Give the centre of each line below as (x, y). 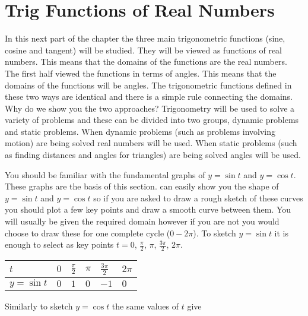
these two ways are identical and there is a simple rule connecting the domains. (149, 97)
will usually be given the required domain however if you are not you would (142, 221)
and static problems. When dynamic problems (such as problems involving (140, 131)
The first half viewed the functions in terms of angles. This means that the (141, 73)
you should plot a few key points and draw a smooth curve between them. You (148, 209)
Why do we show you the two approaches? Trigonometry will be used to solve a (150, 108)
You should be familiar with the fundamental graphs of (105, 174)
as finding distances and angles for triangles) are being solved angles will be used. (153, 155)
